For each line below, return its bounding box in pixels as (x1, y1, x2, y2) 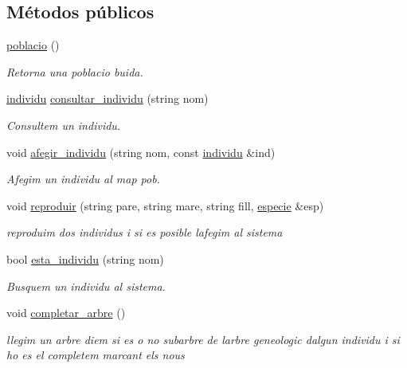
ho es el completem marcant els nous (6, 346, 185, 363)
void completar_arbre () (6, 304, 126, 321)
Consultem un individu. (6, 116, 121, 133)
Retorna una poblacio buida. (6, 63, 143, 80)
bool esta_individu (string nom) (6, 250, 164, 267)
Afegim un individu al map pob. (6, 170, 160, 187)
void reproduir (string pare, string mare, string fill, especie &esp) (6, 197, 324, 213)
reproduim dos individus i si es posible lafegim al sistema (6, 224, 283, 241)
